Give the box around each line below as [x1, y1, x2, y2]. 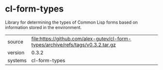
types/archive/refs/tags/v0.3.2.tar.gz [31, 41, 116, 48]
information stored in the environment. [5, 24, 82, 30]
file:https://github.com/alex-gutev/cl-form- [31, 35, 131, 42]
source [7, 38, 23, 45]
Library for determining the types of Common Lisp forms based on [5, 19, 138, 25]
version [7, 49, 25, 56]
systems [7, 57, 27, 64]
